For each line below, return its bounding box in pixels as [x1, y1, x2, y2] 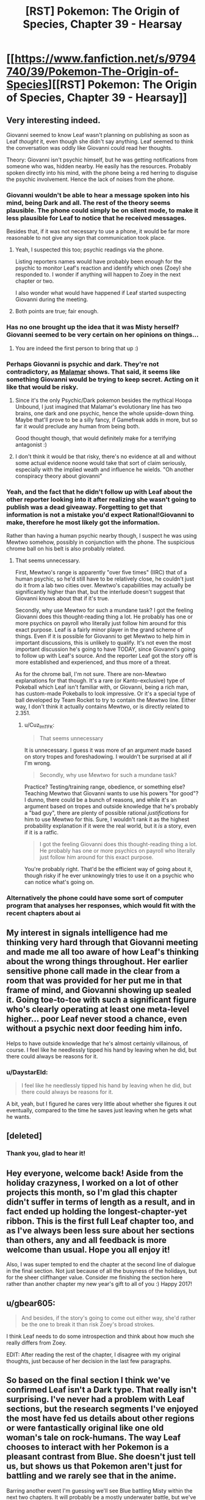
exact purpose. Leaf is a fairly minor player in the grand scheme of [15, 626, 183, 634]
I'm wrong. [24, 759, 52, 767]
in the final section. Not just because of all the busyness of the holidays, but [6, 1268, 197, 1275]
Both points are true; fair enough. [15, 308, 99, 315]
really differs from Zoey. [6, 1338, 67, 1346]
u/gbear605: [6, 1298, 56, 1309]
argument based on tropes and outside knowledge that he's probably [24, 803, 198, 810]
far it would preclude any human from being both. [15, 422, 140, 429]
